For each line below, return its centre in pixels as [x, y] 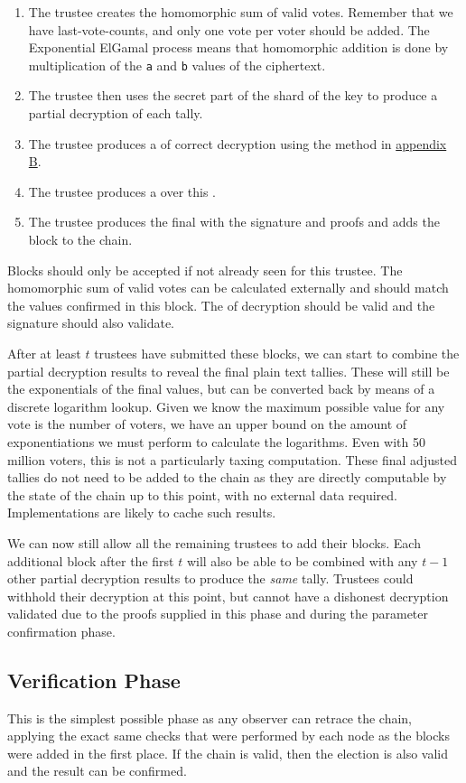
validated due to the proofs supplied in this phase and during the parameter [218, 614]
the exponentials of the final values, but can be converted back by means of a [221, 389]
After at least [44, 353]
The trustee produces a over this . [122, 191]
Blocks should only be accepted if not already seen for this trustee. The [205, 270]
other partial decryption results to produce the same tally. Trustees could [210, 578]
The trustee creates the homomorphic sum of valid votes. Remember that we [241, 12]
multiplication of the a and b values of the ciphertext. [177, 65]
